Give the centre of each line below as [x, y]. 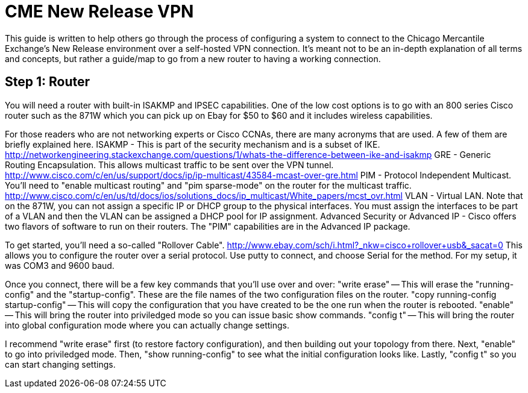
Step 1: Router [48, 82]
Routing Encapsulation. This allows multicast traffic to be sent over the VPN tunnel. [169, 165]
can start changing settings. [60, 364]
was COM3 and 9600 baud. [60, 265]
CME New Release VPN [99, 11]
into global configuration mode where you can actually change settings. [147, 325]
